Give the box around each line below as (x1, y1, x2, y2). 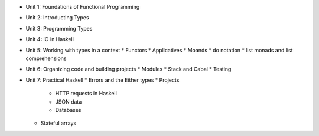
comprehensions (25, 55, 67, 62)
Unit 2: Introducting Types (25, 14, 89, 21)
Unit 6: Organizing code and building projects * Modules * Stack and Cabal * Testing (25, 65, 232, 73)
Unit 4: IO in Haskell (25, 36, 74, 43)
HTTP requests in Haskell (55, 90, 118, 97)
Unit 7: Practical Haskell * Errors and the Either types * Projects (25, 77, 180, 84)
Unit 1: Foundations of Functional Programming (25, 4, 140, 10)
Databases (55, 106, 82, 113)
